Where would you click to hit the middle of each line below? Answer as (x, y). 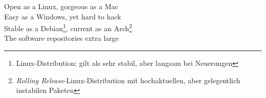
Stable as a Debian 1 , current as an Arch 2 (68, 27)
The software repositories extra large (62, 38)
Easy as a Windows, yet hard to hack (63, 16)
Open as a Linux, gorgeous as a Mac (61, 6)
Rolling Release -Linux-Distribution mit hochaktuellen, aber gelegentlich (128, 80)
